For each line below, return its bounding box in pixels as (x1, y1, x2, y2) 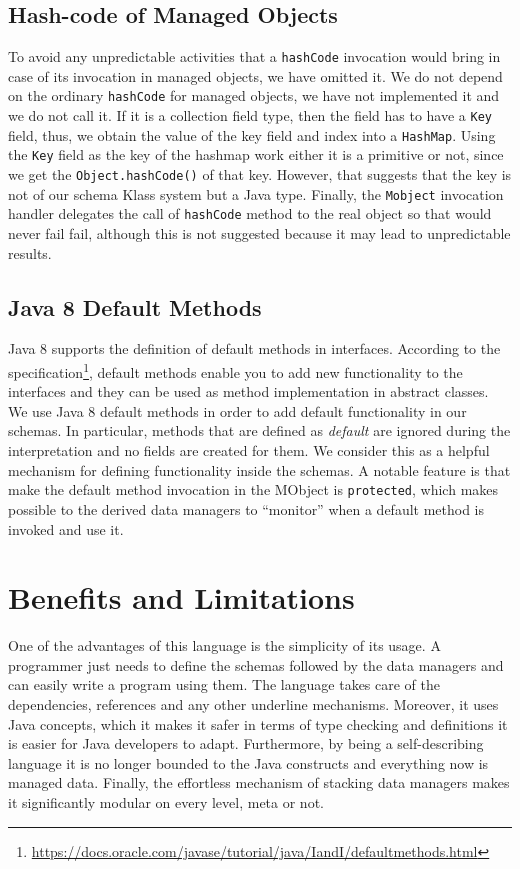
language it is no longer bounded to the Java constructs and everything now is (8, 752, 489, 773)
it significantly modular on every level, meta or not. (8, 791, 324, 812)
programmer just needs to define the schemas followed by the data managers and (8, 654, 504, 675)
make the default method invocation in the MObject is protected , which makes (8, 479, 499, 500)
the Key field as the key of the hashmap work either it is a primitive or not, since (8, 144, 504, 165)
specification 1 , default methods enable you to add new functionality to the (8, 359, 463, 382)
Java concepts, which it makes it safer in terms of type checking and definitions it (8, 713, 508, 734)
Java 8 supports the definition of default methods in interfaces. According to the (8, 338, 501, 359)
